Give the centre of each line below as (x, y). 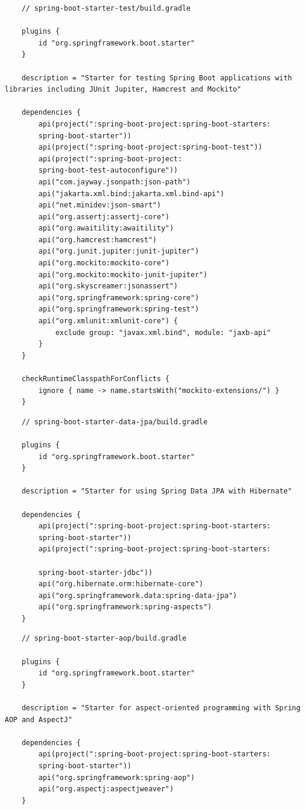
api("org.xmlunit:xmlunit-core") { (108, 321)
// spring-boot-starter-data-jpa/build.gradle (114, 422)
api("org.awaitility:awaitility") (106, 228)
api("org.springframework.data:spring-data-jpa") (138, 595)
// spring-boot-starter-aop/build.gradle (104, 639)
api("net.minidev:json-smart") (100, 205)
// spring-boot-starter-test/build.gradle (106, 8)
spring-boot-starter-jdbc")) (96, 572)
